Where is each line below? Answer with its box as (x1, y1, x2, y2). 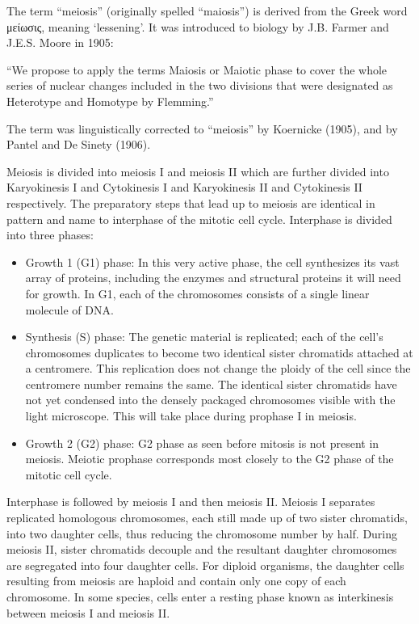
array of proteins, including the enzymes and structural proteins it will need (25, 269, 401, 286)
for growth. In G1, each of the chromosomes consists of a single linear (25, 285, 370, 301)
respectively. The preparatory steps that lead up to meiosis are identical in (6, 194, 375, 211)
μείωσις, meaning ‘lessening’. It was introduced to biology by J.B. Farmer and (6, 18, 389, 35)
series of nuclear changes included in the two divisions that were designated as (6, 77, 393, 94)
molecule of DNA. (25, 301, 114, 318)
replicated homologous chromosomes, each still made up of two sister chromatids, (6, 509, 408, 526)
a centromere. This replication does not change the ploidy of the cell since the (25, 360, 411, 377)
